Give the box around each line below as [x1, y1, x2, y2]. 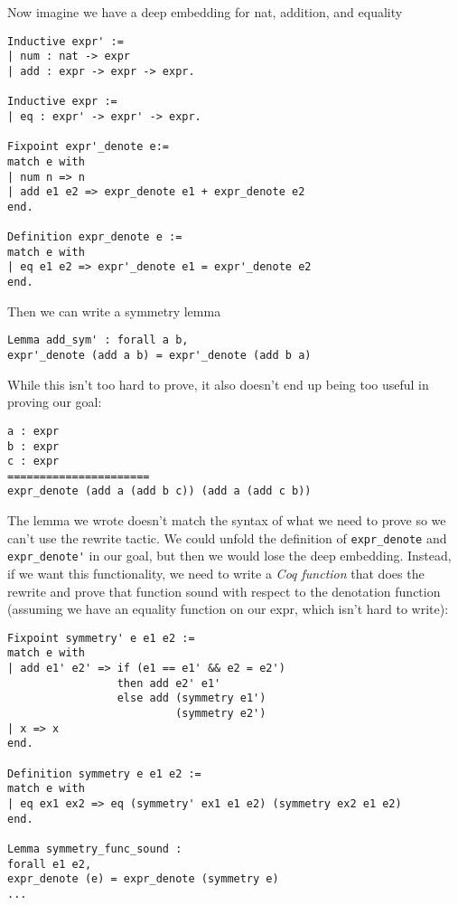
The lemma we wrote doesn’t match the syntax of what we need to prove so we [7, 511, 446, 530]
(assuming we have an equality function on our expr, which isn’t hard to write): [7, 599, 449, 618]
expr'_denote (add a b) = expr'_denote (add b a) [7, 349, 312, 362]
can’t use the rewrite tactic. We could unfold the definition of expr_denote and [7, 528, 447, 547]
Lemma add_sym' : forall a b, [7, 334, 189, 347]
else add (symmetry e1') [117, 692, 266, 705]
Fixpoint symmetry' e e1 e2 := [7, 631, 195, 645]
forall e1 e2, [7, 857, 92, 871]
